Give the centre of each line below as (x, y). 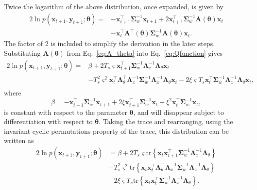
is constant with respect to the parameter (66, 112)
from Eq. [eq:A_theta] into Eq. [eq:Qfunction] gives (145, 53)
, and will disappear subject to (179, 112)
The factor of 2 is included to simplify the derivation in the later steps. (110, 43)
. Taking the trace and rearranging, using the (166, 121)
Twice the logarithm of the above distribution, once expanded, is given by (114, 6)
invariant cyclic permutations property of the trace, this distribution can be (116, 131)
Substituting (22, 53)
